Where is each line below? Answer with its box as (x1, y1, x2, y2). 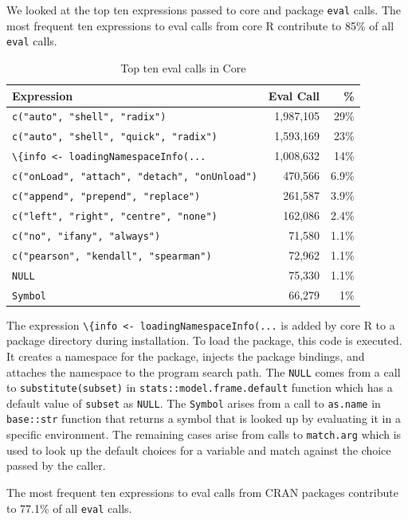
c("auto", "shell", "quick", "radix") (12, 131, 218, 143)
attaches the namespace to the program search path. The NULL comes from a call (6, 363, 401, 380)
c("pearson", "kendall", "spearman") (12, 250, 212, 262)
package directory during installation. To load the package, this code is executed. (6, 332, 402, 349)
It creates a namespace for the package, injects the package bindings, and (6, 347, 365, 364)
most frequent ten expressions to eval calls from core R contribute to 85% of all (6, 17, 394, 33)
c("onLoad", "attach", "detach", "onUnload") (12, 171, 257, 183)
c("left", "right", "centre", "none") (12, 210, 218, 222)
